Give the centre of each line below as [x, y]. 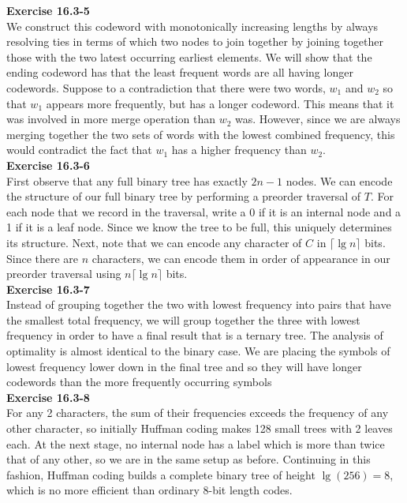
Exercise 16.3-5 [48, 10]
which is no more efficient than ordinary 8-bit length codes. [149, 490]
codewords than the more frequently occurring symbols [139, 382]
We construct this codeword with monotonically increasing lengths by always [192, 26]
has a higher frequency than [239, 150]
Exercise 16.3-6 [48, 165]
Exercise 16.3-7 [48, 289]
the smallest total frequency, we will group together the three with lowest [183, 319]
